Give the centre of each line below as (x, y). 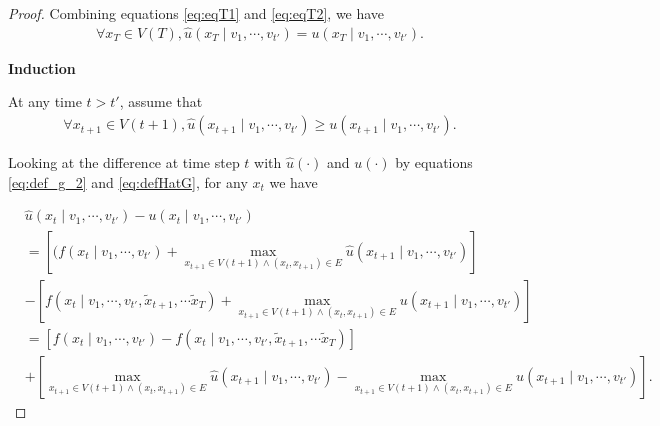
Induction (42, 67)
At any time (45, 101)
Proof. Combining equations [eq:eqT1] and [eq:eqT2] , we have (196, 13)
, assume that (161, 101)
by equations (434, 162)
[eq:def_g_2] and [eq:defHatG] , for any (128, 181)
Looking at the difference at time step (124, 162)
